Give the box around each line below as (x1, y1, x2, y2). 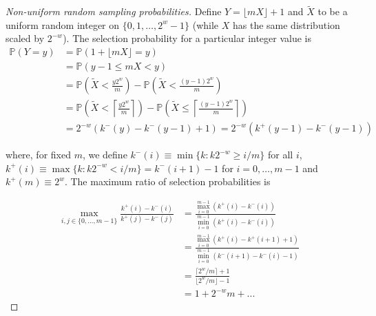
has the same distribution (232, 17, 340, 32)
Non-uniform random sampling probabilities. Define (6, 4, 222, 19)
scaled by (6, 31, 45, 45)
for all (268, 147, 293, 162)
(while (192, 17, 219, 32)
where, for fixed (6, 147, 71, 162)
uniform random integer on (6, 17, 120, 32)
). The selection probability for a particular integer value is (63, 31, 312, 45)
